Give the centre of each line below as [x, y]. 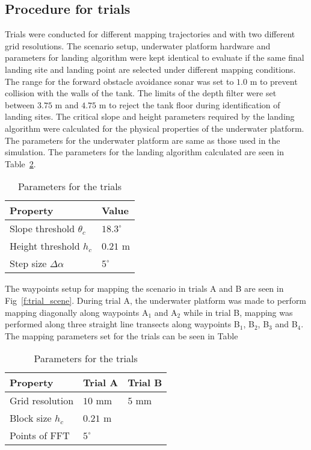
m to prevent [274, 81]
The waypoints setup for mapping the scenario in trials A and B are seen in [144, 288]
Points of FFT [40, 436]
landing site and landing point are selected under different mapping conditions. [150, 69]
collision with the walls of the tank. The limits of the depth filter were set [141, 93]
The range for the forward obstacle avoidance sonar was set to [119, 81]
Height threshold [45, 246]
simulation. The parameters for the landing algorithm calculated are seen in [144, 152]
